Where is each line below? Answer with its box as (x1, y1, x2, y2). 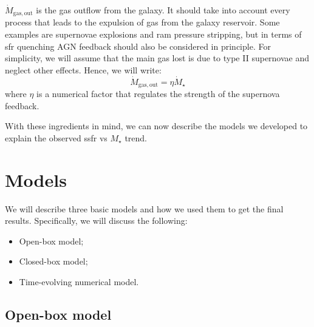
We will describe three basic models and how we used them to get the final (5, 202, 284, 215)
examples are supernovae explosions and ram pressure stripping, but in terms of (5, 28, 302, 41)
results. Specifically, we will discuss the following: (5, 214, 188, 227)
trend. (125, 131, 148, 144)
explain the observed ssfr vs (5, 131, 108, 144)
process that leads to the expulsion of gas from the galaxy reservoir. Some (5, 16, 280, 29)
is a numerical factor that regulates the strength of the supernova (36, 87, 280, 100)
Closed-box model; (19, 255, 88, 268)
